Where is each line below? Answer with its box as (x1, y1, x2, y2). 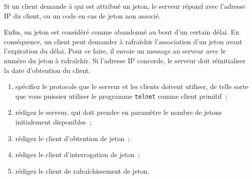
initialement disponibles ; (15, 117, 91, 126)
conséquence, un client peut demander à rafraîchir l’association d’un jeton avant (4, 36, 242, 46)
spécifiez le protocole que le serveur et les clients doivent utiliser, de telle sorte (15, 81, 249, 91)
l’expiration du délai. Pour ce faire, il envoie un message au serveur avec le (4, 46, 226, 56)
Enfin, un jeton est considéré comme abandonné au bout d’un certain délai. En (4, 27, 239, 37)
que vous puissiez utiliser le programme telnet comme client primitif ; (15, 90, 227, 101)
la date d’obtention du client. (4, 65, 91, 75)
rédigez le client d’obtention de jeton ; (15, 133, 130, 143)
